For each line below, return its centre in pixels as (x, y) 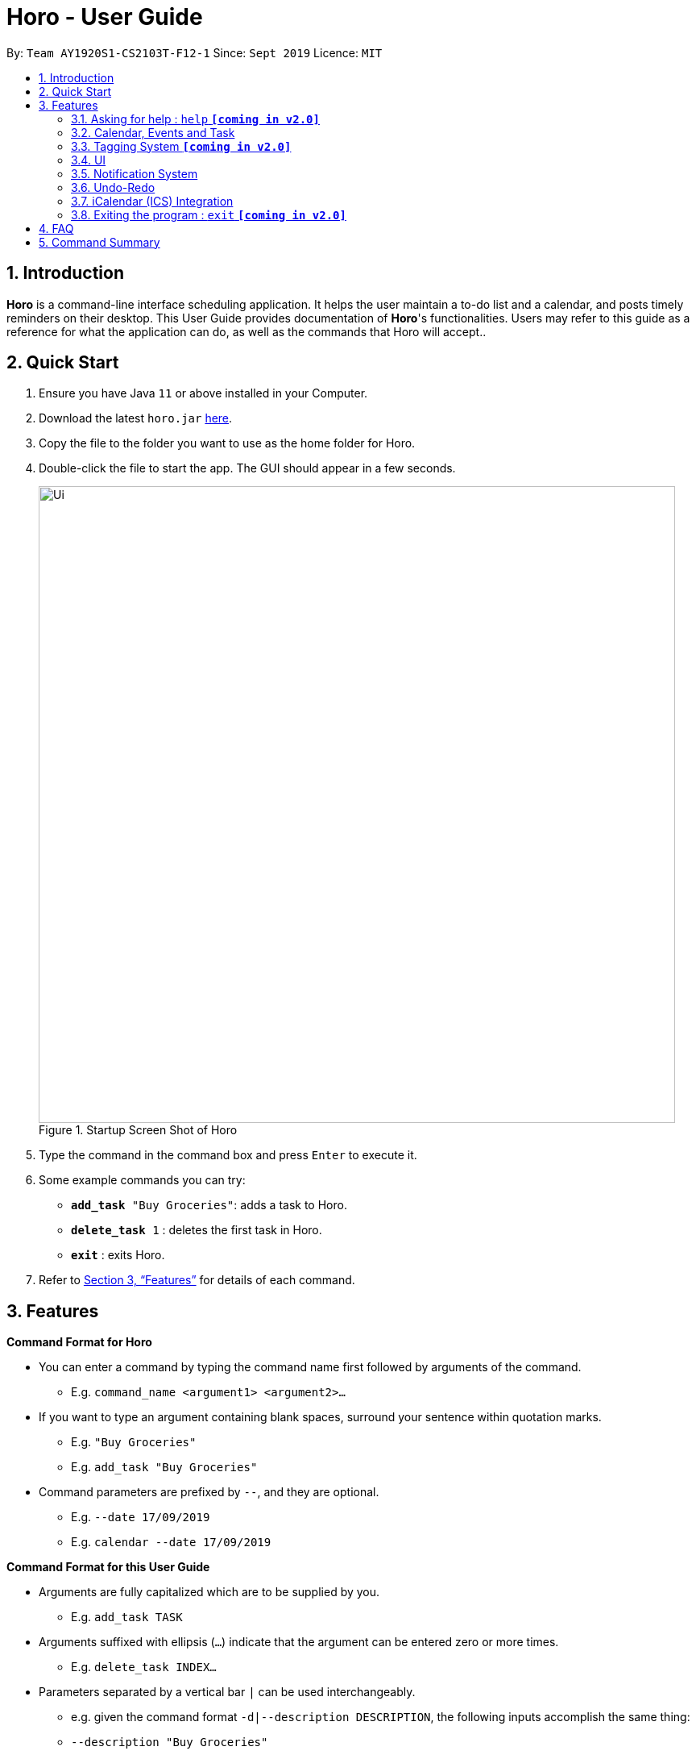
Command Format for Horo (79, 1342)
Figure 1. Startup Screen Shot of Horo (138, 1130)
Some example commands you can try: (142, 1180)
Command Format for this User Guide (108, 1567)
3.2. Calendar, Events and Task (153, 132)
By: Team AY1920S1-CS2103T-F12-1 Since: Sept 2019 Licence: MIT (195, 52)
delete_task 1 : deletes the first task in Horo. (197, 1230)
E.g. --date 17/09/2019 (141, 1517)
